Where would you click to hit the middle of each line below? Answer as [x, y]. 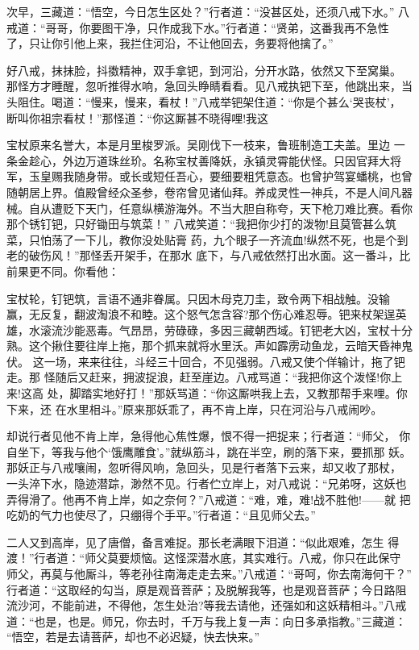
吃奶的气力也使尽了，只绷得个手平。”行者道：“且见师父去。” [161, 515]
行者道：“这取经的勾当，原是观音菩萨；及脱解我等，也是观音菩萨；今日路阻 [207, 589]
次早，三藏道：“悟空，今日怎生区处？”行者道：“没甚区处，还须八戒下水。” [201, 11]
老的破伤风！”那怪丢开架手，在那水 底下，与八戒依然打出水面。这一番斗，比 [209, 255]
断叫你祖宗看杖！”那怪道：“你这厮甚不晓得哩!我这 [138, 117]
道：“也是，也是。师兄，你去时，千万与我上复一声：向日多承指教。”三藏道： [207, 621]
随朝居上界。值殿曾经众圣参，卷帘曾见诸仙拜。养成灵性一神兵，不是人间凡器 [209, 192]
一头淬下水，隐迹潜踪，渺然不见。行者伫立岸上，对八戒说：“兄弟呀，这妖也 [207, 483]
